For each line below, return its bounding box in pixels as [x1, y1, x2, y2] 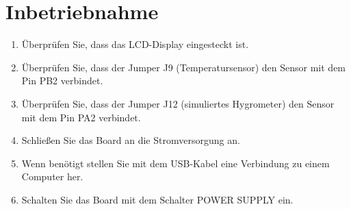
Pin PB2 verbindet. [21, 73, 103, 88]
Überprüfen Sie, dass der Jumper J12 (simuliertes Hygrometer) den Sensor [21, 96, 335, 110]
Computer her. [21, 169, 83, 184]
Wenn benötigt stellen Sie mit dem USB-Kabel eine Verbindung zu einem [21, 156, 330, 170]
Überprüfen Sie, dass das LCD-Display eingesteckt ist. [21, 37, 249, 51]
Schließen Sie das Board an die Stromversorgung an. [21, 133, 240, 147]
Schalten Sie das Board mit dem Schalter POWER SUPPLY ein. [21, 192, 294, 206]
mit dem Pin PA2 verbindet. [21, 110, 141, 124]
